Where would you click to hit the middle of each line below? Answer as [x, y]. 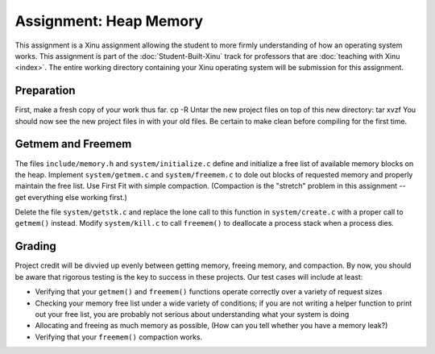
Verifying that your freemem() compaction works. [119, 337]
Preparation [45, 91]
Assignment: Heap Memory [109, 21]
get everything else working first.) [71, 197]
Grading [35, 246]
